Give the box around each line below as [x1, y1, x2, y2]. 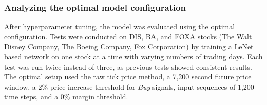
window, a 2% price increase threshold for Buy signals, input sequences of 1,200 [4, 81, 254, 92]
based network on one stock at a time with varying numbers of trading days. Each [4, 51, 263, 61]
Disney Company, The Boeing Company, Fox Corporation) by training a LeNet [4, 41, 254, 52]
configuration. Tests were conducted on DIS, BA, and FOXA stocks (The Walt [4, 31, 252, 41]
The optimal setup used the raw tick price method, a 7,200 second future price [4, 71, 252, 82]
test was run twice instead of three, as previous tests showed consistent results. [4, 61, 252, 72]
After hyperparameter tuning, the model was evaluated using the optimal [4, 21, 235, 32]
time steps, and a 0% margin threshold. [4, 91, 128, 102]
